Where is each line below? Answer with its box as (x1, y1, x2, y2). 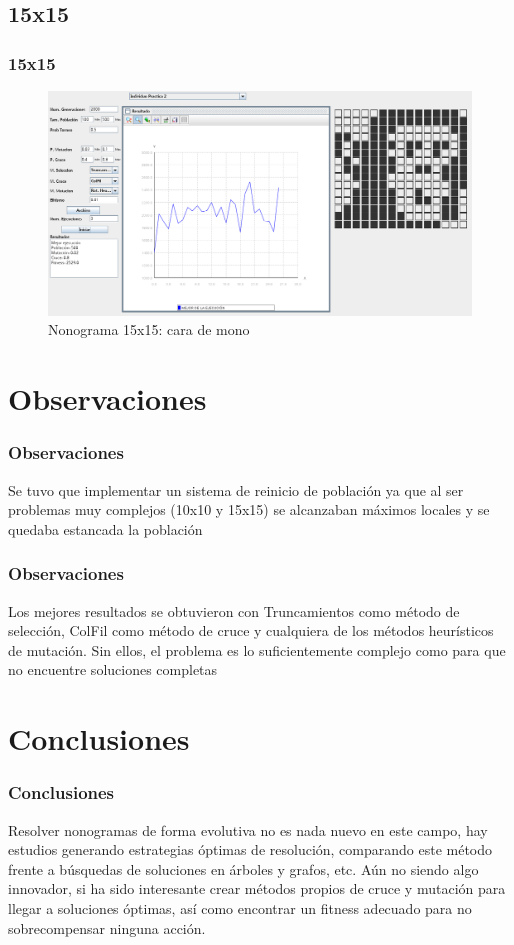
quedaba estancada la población (8, 518, 203, 539)
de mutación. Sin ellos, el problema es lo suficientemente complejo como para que (8, 639, 506, 660)
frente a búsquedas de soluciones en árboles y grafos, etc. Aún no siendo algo (8, 858, 479, 879)
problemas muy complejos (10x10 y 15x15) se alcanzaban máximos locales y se (8, 499, 490, 520)
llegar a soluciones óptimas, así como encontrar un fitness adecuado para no (8, 897, 472, 918)
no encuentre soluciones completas (8, 659, 218, 680)
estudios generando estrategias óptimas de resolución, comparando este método (8, 839, 493, 860)
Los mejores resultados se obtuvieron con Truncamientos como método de (8, 600, 460, 621)
